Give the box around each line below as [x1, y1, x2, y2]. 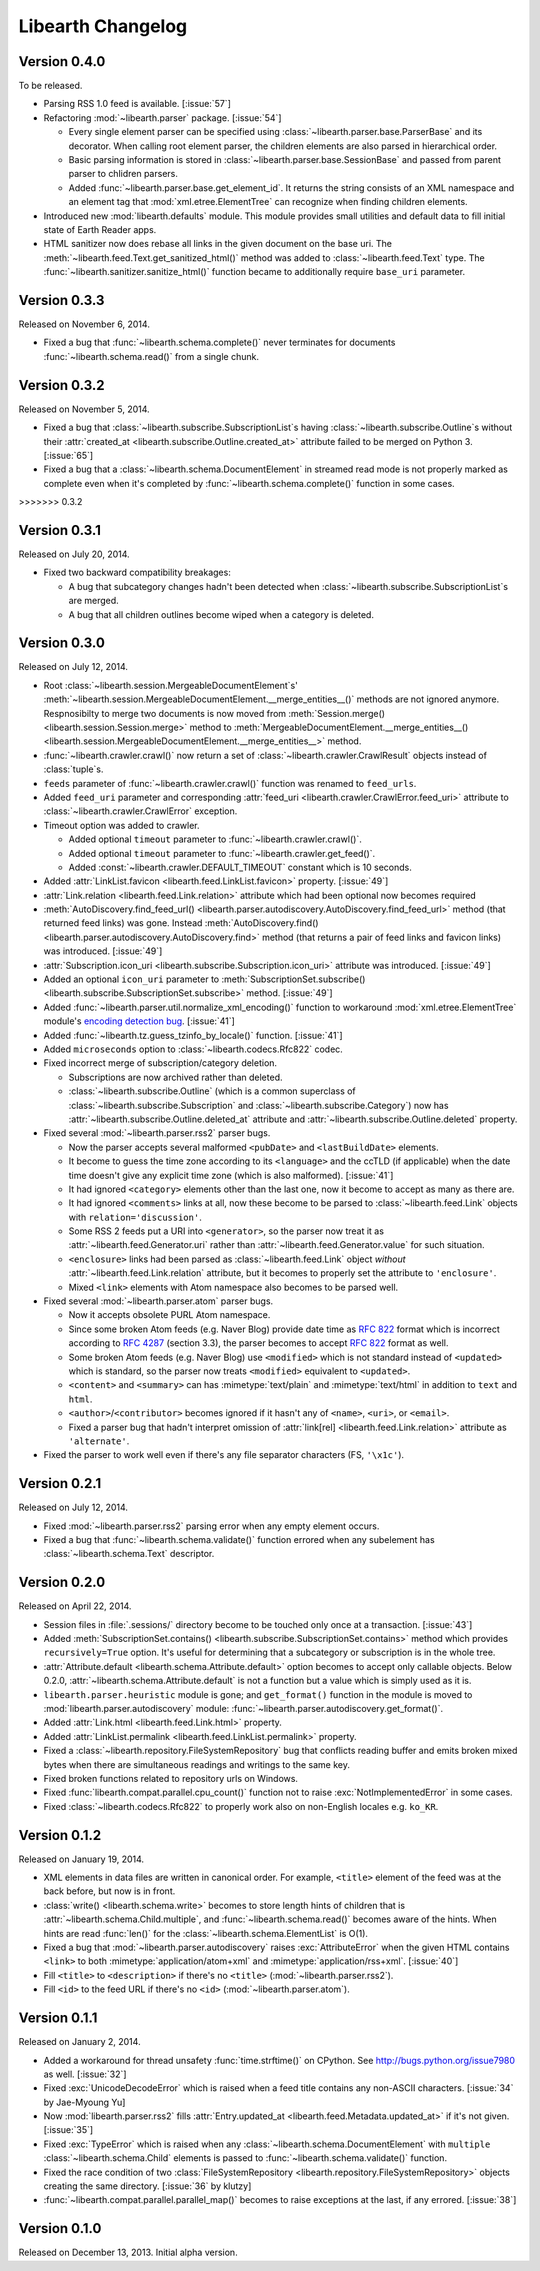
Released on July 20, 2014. [18, 548, 130, 560]
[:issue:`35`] [43, 2124, 94, 2136]
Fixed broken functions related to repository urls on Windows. [43, 1773, 299, 1784]
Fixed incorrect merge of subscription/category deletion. [43, 1057, 278, 1069]
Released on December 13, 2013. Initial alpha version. [18, 2246, 239, 2259]
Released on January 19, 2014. [18, 1853, 145, 1865]
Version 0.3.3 [18, 291, 105, 309]
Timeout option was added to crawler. [43, 819, 200, 831]
